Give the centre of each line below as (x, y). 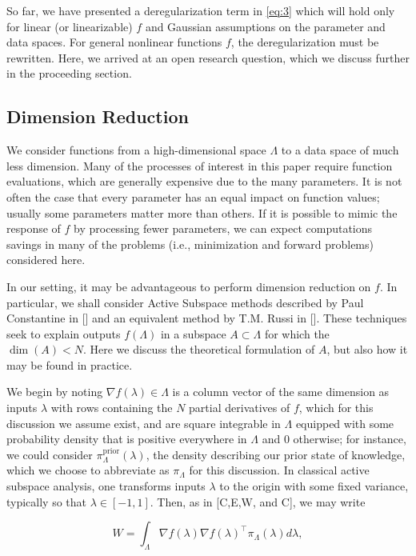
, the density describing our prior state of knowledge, (276, 454)
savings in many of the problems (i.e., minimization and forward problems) (190, 244)
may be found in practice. (70, 364)
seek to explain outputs (64, 333)
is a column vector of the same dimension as (281, 392)
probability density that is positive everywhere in (127, 439)
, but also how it (367, 349)
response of (34, 228)
